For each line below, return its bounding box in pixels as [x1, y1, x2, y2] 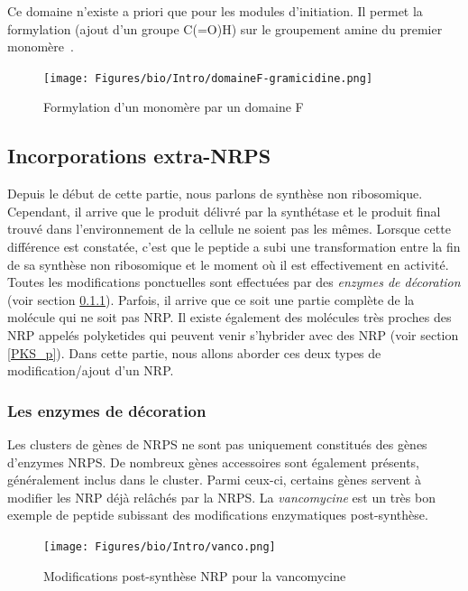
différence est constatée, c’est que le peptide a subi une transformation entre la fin [7, 237, 461, 256]
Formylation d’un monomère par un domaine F [43, 97, 304, 116]
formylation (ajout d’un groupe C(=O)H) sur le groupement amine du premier [7, 19, 443, 38]
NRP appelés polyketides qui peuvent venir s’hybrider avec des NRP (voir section [7, 325, 459, 344]
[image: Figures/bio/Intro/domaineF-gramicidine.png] [43, 71, 373, 85]
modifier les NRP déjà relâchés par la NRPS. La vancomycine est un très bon [7, 487, 436, 506]
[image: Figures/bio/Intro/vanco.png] [43, 540, 276, 553]
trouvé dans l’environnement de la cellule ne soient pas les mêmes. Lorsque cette [7, 219, 451, 238]
